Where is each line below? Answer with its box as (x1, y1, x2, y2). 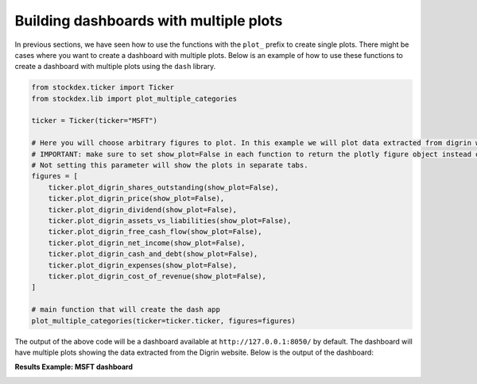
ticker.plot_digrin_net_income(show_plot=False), (48, 238, 246, 248)
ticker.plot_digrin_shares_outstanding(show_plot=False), (48, 182, 279, 192)
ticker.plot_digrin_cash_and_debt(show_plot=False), (48, 250, 258, 259)
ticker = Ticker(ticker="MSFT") (31, 116, 158, 125)
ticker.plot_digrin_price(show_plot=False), (48, 194, 225, 203)
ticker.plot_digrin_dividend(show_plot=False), (48, 205, 238, 214)
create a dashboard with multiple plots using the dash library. (14, 62, 216, 71)
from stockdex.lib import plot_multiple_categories (31, 94, 238, 103)
